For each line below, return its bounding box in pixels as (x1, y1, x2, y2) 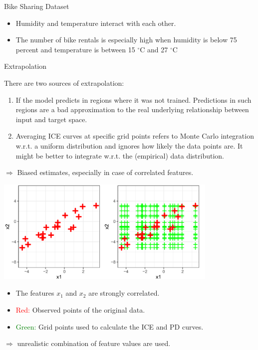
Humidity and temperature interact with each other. (15, 17, 176, 28)
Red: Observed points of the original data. (15, 305, 145, 315)
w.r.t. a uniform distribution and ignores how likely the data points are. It (15, 140, 243, 151)
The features (15, 288, 54, 298)
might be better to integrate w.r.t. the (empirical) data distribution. (15, 150, 224, 161)
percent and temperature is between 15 (15, 44, 135, 54)
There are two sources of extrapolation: (4, 77, 124, 88)
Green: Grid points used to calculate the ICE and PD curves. (15, 321, 204, 332)
